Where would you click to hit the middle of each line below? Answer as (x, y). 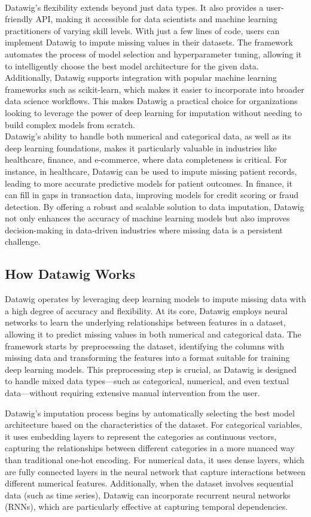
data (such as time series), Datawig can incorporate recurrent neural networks (148, 495)
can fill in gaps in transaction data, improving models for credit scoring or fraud (152, 195)
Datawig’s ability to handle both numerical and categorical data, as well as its (148, 136)
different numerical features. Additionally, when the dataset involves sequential (149, 483)
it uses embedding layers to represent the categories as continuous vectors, (141, 436)
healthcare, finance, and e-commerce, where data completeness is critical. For (146, 159)
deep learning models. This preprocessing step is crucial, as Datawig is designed (151, 369)
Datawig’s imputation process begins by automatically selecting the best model (150, 413)
